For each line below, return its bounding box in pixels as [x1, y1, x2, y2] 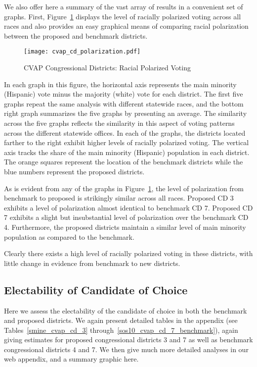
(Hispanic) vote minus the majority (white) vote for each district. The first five [4, 89, 243, 99]
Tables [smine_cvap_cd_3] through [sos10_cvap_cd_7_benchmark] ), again [4, 324, 238, 335]
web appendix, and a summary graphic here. [4, 354, 139, 364]
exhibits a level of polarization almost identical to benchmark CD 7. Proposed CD [4, 202, 253, 212]
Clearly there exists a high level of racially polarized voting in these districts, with [4, 248, 253, 259]
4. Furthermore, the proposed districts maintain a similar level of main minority [4, 221, 246, 232]
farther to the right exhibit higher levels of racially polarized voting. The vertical [4, 137, 249, 148]
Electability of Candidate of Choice [4, 282, 188, 297]
